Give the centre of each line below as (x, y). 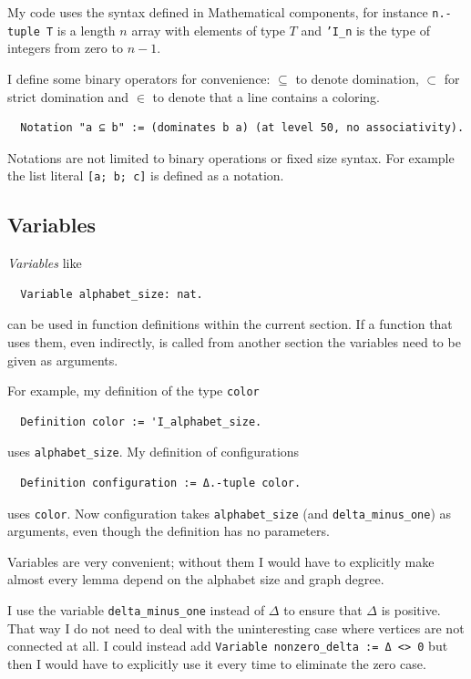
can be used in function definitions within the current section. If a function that (230, 324)
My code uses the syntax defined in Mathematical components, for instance (218, 12)
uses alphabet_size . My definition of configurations (154, 452)
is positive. (411, 610)
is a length (86, 30)
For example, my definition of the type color (133, 391)
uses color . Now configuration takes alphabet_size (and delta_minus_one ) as (230, 513)
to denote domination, (357, 78)
